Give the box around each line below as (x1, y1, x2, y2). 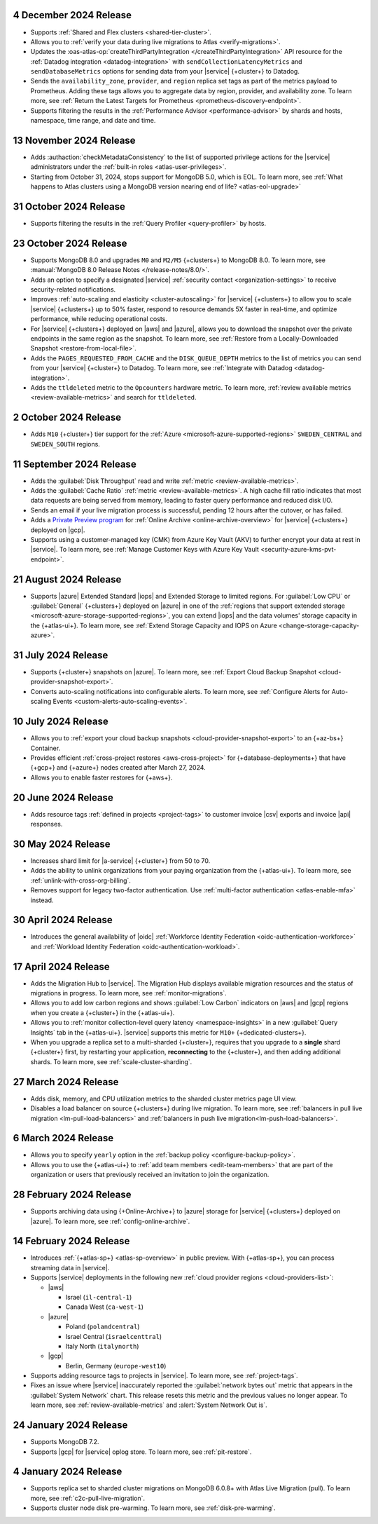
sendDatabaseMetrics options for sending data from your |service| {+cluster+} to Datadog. (30, 67, 300, 76)
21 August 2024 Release (13, 573, 122, 585)
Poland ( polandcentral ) (65, 1322, 140, 1331)
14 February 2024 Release (13, 1235, 130, 1247)
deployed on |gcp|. (30, 526, 85, 534)
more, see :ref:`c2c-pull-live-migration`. (30, 1494, 146, 1502)
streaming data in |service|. (30, 1263, 110, 1272)
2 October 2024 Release (13, 411, 122, 423)
